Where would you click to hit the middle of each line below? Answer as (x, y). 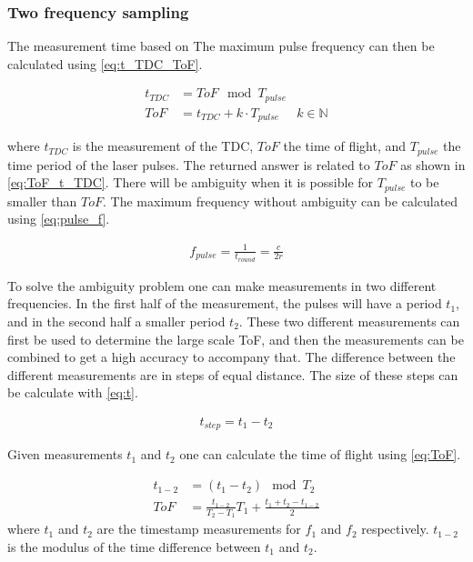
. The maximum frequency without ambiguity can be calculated (281, 201)
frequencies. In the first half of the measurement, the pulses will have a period (225, 303)
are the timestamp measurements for (199, 529)
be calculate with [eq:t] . (73, 392)
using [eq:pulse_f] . (59, 219)
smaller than (42, 201)
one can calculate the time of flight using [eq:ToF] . (320, 454)
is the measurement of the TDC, (163, 146)
